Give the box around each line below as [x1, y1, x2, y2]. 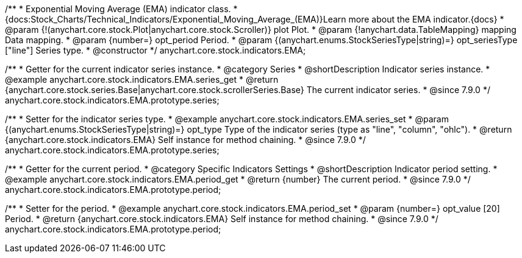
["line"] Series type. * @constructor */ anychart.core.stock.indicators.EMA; [5, 45, 306, 55]
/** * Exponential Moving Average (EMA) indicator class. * [5, 4, 238, 14]
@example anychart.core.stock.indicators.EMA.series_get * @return [5, 74, 279, 85]
